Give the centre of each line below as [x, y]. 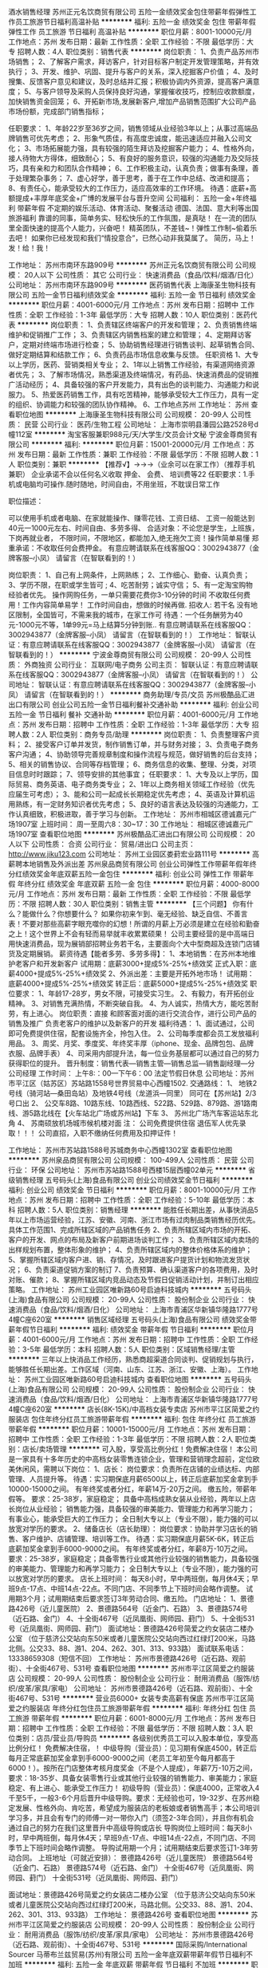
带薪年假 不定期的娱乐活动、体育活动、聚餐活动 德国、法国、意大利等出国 [138, 208]
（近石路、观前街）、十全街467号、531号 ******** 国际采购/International [128, 1944]
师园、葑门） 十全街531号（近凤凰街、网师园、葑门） [95, 1877]
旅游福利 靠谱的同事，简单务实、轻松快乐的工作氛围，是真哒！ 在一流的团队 [132, 218]
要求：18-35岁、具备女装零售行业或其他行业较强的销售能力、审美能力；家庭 [133, 1778]
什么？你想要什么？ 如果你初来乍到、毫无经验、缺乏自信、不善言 [142, 914]
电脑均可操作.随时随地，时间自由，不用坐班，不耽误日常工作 [121, 484]
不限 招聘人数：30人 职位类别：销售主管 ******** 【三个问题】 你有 [134, 904]
